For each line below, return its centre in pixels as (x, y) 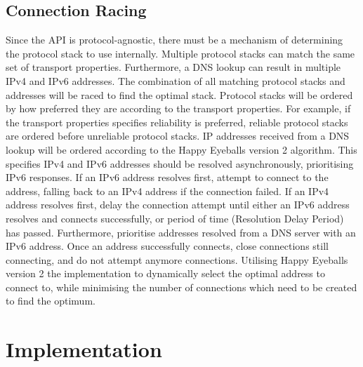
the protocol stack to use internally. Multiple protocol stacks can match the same (180, 53)
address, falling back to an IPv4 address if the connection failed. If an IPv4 (167, 191)
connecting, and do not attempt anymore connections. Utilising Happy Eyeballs (177, 259)
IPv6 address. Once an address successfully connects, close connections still (167, 246)
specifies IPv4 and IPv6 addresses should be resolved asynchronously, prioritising (180, 163)
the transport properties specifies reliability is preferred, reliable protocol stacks (177, 122)
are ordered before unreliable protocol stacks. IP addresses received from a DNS (178, 136)
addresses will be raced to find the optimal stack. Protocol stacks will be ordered (179, 94)
